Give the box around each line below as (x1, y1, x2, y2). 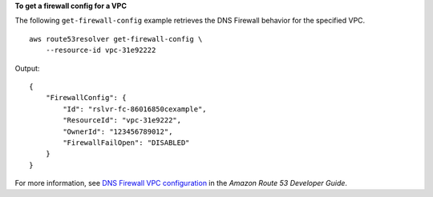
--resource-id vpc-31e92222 (45, 46, 156, 55)
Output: (14, 63, 40, 73)
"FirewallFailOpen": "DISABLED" (63, 138, 190, 147)
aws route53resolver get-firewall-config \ (29, 34, 203, 43)
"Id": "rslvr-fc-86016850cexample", (63, 104, 208, 114)
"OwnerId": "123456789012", (63, 127, 173, 136)
